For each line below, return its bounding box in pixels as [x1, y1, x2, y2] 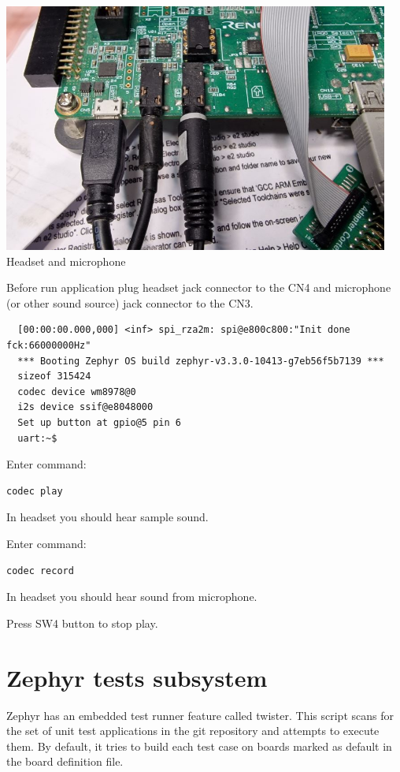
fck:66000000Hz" [6, 340, 91, 352]
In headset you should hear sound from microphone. [6, 588, 257, 605]
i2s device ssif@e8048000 [17, 401, 154, 413]
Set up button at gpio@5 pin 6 [17, 417, 181, 429]
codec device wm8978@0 [17, 386, 136, 397]
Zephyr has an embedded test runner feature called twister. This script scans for [6, 707, 394, 723]
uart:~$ [17, 432, 57, 444]
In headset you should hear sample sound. [6, 509, 209, 525]
